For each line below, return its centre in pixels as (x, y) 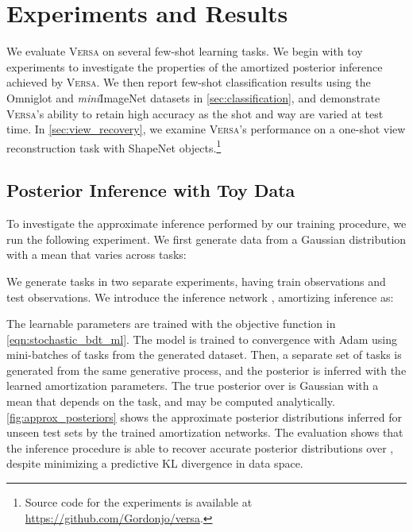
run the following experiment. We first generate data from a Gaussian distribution (206, 239)
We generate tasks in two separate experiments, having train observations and (196, 281)
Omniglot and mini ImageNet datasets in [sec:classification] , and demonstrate (193, 97)
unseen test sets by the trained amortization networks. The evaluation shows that (205, 432)
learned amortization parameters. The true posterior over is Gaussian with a (193, 386)
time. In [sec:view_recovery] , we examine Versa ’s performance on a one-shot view (206, 129)
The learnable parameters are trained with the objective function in (171, 324)
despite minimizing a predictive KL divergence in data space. (155, 463)
